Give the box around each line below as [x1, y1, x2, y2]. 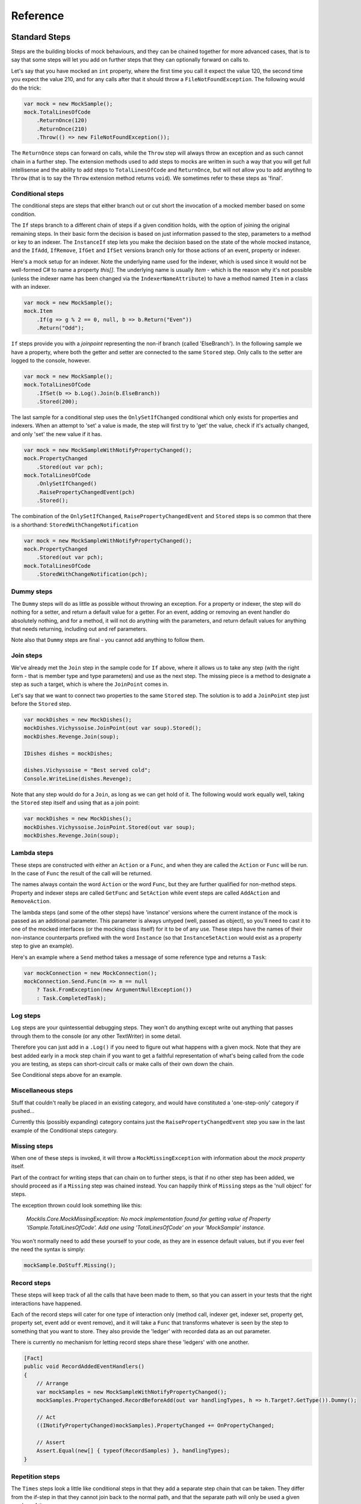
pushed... [11, 1107, 35, 1114]
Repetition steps [11, 1473, 60, 1481]
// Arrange [36, 1380, 69, 1387]
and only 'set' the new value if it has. [11, 430, 102, 437]
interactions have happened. [11, 1299, 82, 1307]
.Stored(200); [36, 398, 78, 405]
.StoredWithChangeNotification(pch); [36, 571, 148, 578]
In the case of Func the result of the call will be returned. [11, 870, 152, 877]
